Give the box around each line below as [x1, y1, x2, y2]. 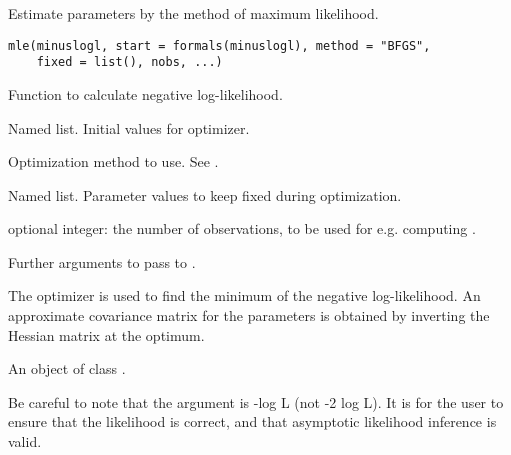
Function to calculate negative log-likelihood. [8, 83, 283, 104]
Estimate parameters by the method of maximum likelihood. [8, 3, 379, 23]
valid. [8, 431, 42, 452]
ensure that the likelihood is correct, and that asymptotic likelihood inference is [8, 411, 497, 432]
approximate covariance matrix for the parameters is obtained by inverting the [8, 305, 490, 326]
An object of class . [8, 358, 126, 379]
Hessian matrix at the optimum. [8, 324, 205, 345]
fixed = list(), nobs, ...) [36, 55, 223, 70]
